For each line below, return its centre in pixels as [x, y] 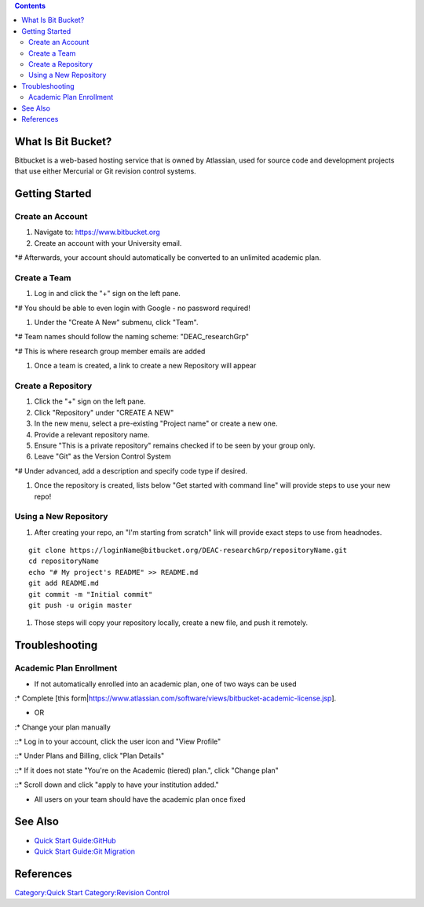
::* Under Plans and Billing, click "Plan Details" [90, 756]
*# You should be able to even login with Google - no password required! [132, 308]
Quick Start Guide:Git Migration [85, 851]
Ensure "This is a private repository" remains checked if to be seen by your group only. [175, 445]
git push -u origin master [80, 605]
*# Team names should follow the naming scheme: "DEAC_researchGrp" [132, 337]
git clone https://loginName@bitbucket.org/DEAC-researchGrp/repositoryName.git [188, 550]
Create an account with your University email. [108, 243]
